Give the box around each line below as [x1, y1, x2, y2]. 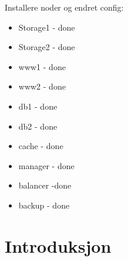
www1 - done [18, 60, 66, 72]
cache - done [18, 140, 63, 152]
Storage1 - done [18, 21, 75, 33]
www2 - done [18, 80, 66, 92]
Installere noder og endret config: [5, 1, 124, 13]
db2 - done [18, 120, 58, 132]
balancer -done [18, 179, 72, 191]
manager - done [18, 159, 75, 171]
